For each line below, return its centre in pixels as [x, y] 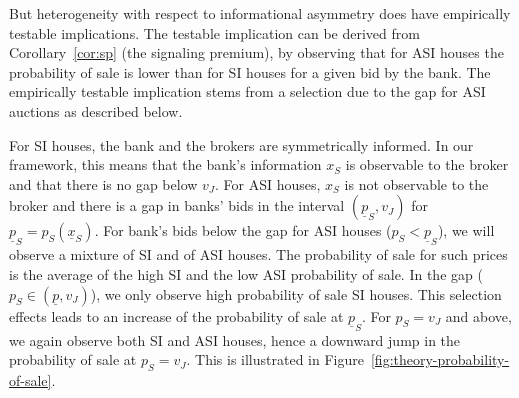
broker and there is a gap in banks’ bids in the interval [177, 205]
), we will [466, 230]
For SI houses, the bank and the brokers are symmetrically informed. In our [241, 144]
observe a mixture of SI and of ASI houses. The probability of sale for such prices [258, 254]
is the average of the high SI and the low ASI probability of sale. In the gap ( [246, 273]
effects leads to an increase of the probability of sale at [176, 315]
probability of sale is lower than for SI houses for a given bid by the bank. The [250, 71]
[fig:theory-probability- [440, 359]
